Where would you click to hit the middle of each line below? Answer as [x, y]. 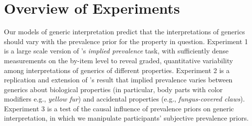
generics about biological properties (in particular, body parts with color [113, 89]
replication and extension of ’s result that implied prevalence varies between [118, 80]
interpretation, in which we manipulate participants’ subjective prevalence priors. [126, 118]
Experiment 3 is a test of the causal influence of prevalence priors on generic [119, 108]
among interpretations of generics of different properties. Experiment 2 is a [117, 70]
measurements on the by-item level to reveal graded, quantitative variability [119, 60]
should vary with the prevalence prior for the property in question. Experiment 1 [126, 41]
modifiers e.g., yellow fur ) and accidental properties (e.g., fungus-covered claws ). [125, 99]
